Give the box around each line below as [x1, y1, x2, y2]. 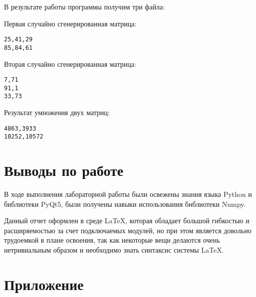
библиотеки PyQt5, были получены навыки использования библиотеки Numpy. [4, 198, 246, 209]
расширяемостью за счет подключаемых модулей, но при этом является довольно [4, 225, 252, 235]
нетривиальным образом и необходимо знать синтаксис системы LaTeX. [4, 245, 224, 255]
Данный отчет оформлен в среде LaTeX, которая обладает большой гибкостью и [4, 215, 250, 226]
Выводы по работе [4, 160, 124, 180]
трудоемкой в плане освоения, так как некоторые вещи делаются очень [4, 235, 220, 245]
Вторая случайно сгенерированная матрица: [4, 58, 136, 69]
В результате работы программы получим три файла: [4, 1, 165, 11]
